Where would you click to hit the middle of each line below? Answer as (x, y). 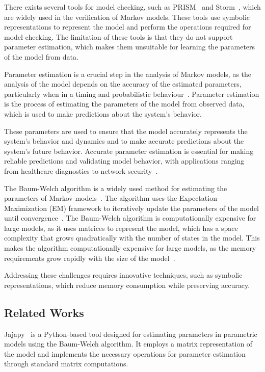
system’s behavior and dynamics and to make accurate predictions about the (124, 141)
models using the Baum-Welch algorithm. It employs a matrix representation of (128, 344)
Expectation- (199, 198)
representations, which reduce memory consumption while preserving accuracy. (127, 285)
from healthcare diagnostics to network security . (81, 170)
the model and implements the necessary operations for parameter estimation (125, 353)
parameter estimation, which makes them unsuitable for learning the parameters (130, 47)
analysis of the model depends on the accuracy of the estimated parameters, (123, 84)
